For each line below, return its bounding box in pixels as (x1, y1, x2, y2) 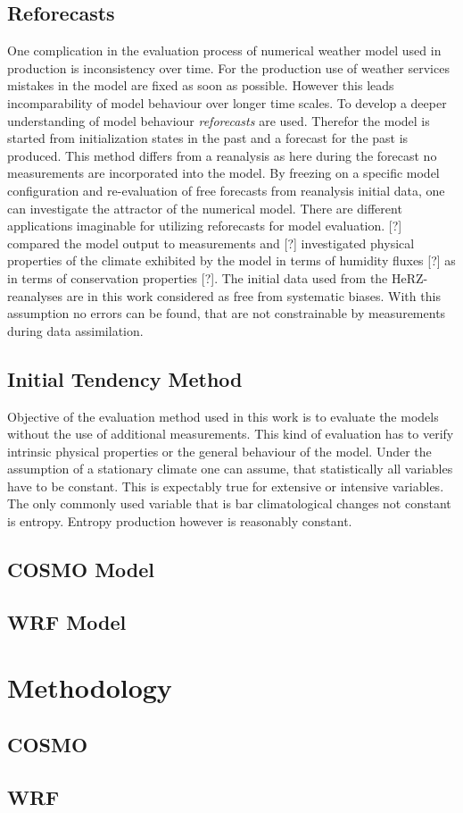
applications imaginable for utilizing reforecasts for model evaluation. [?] (7, 216, 402, 235)
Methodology (7, 669, 172, 706)
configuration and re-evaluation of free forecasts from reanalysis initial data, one (7, 180, 445, 199)
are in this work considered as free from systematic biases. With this (66, 286, 441, 305)
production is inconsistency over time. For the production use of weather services (7, 58, 450, 77)
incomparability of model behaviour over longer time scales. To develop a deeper (7, 93, 447, 112)
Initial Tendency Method (7, 365, 243, 392)
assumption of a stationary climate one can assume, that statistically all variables (7, 459, 453, 478)
